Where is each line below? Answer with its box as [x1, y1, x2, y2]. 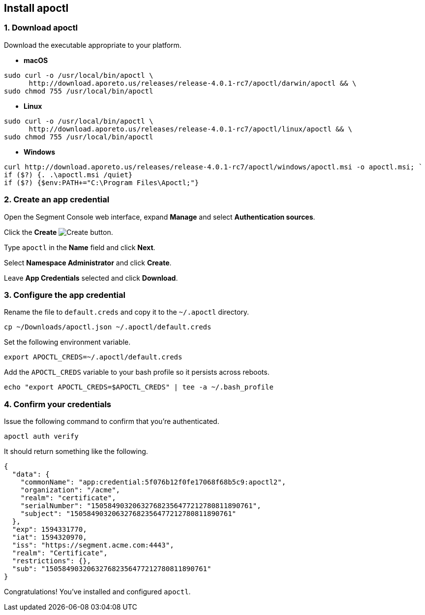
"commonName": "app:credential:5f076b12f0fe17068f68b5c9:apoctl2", [20, 478, 286, 486]
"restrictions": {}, [12, 557, 91, 565]
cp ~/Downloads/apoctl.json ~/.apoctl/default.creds [4, 323, 212, 331]
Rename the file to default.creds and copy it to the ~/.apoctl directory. [4, 308, 249, 317]
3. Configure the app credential [4, 290, 125, 300]
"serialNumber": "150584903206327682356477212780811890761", [20, 502, 261, 510]
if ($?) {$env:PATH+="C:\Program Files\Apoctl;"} [4, 178, 199, 187]
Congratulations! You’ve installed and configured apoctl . [4, 587, 191, 596]
